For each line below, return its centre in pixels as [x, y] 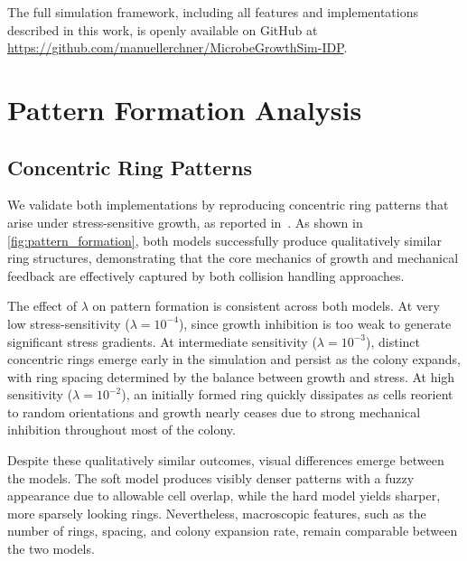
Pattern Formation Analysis [185, 109]
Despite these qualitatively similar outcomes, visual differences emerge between [226, 460]
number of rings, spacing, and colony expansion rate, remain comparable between [233, 531]
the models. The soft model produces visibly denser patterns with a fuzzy [211, 477]
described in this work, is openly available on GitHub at [163, 29]
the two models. [51, 549]
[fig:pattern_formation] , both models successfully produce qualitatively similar [224, 240]
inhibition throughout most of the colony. [121, 430]
